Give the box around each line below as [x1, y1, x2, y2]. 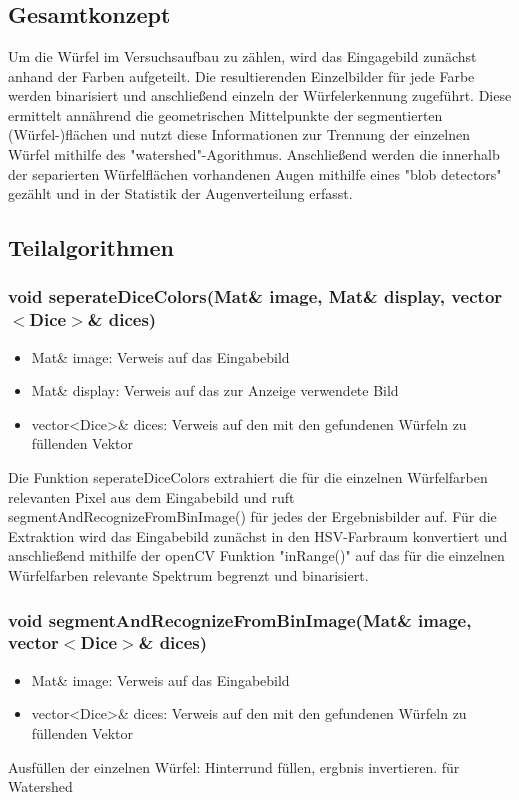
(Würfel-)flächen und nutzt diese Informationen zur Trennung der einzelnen [8, 124, 470, 145]
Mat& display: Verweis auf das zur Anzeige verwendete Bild [31, 380, 399, 401]
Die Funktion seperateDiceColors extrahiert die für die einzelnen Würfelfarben [8, 467, 488, 488]
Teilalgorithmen [8, 232, 174, 263]
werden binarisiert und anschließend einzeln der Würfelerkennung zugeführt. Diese [8, 85, 512, 106]
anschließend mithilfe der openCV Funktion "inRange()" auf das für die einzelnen [8, 545, 505, 566]
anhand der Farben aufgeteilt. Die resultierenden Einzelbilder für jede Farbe [8, 65, 475, 86]
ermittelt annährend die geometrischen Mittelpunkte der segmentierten [8, 104, 443, 125]
